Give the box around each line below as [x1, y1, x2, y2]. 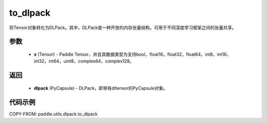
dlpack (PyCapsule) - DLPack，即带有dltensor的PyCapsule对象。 [34, 85, 168, 91]
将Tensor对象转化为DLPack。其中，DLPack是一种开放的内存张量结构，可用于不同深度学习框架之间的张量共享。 [9, 25, 237, 31]
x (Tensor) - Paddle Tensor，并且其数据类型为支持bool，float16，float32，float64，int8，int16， [34, 51, 231, 57]
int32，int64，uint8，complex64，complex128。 [34, 58, 134, 64]
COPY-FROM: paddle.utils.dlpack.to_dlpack [9, 111, 98, 117]
